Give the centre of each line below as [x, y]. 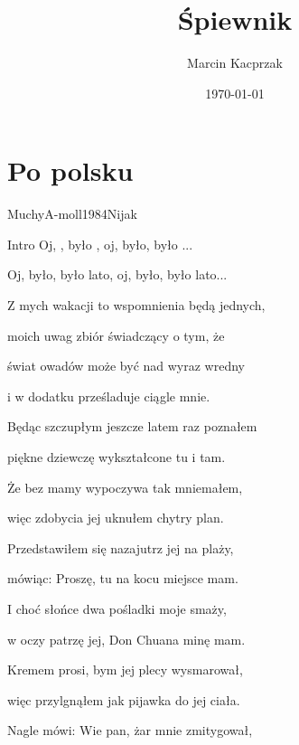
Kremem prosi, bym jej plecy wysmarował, [125, 670]
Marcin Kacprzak [235, 63]
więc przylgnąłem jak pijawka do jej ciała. [124, 699]
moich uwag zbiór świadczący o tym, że [116, 335]
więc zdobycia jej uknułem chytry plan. [116, 518]
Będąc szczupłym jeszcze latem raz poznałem [132, 426]
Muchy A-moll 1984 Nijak [72, 214]
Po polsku [70, 170]
